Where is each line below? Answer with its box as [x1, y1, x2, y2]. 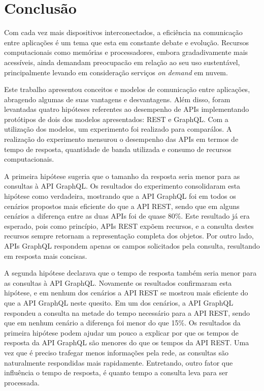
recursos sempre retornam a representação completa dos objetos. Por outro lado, [4, 230, 254, 241]
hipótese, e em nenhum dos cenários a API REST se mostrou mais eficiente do [4, 287, 248, 298]
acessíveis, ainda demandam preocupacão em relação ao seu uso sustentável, [4, 56, 240, 67]
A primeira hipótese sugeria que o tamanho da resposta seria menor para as [4, 170, 240, 181]
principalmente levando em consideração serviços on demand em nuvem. [4, 67, 228, 77]
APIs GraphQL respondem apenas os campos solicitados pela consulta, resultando [4, 240, 260, 251]
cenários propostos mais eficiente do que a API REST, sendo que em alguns [4, 200, 240, 211]
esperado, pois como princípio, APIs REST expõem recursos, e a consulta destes [4, 220, 254, 231]
